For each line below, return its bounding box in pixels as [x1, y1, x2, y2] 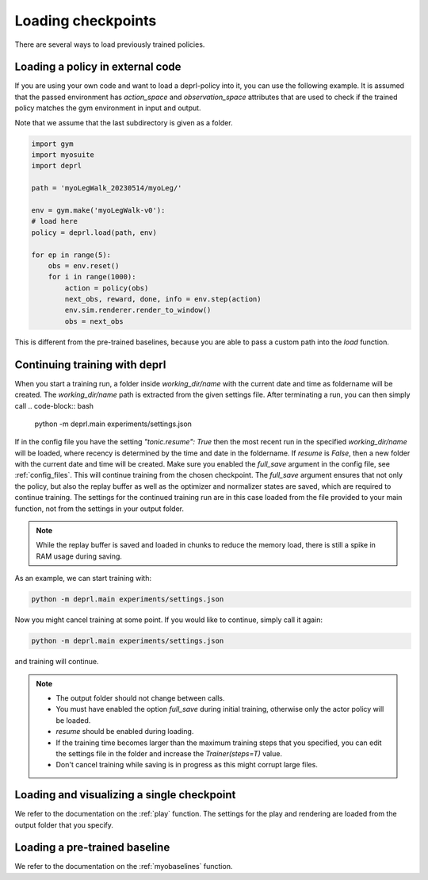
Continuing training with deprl [14, 358, 166, 371]
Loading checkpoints [14, 12, 157, 29]
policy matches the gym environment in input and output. [14, 103, 201, 113]
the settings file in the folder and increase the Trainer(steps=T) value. [55, 748, 283, 758]
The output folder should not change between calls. [55, 693, 225, 702]
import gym [31, 139, 74, 148]
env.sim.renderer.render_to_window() [64, 306, 212, 315]
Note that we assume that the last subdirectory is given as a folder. [14, 117, 233, 127]
